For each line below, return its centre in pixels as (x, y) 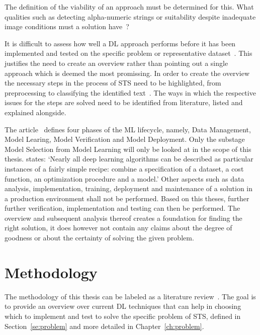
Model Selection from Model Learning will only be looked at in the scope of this (128, 149)
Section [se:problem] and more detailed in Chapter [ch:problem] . (104, 326)
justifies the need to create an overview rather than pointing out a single (116, 63)
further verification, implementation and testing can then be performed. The (122, 208)
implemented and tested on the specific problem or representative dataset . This (128, 53)
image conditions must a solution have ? (67, 26)
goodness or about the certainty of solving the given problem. (99, 238)
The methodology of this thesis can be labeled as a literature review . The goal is (130, 296)
